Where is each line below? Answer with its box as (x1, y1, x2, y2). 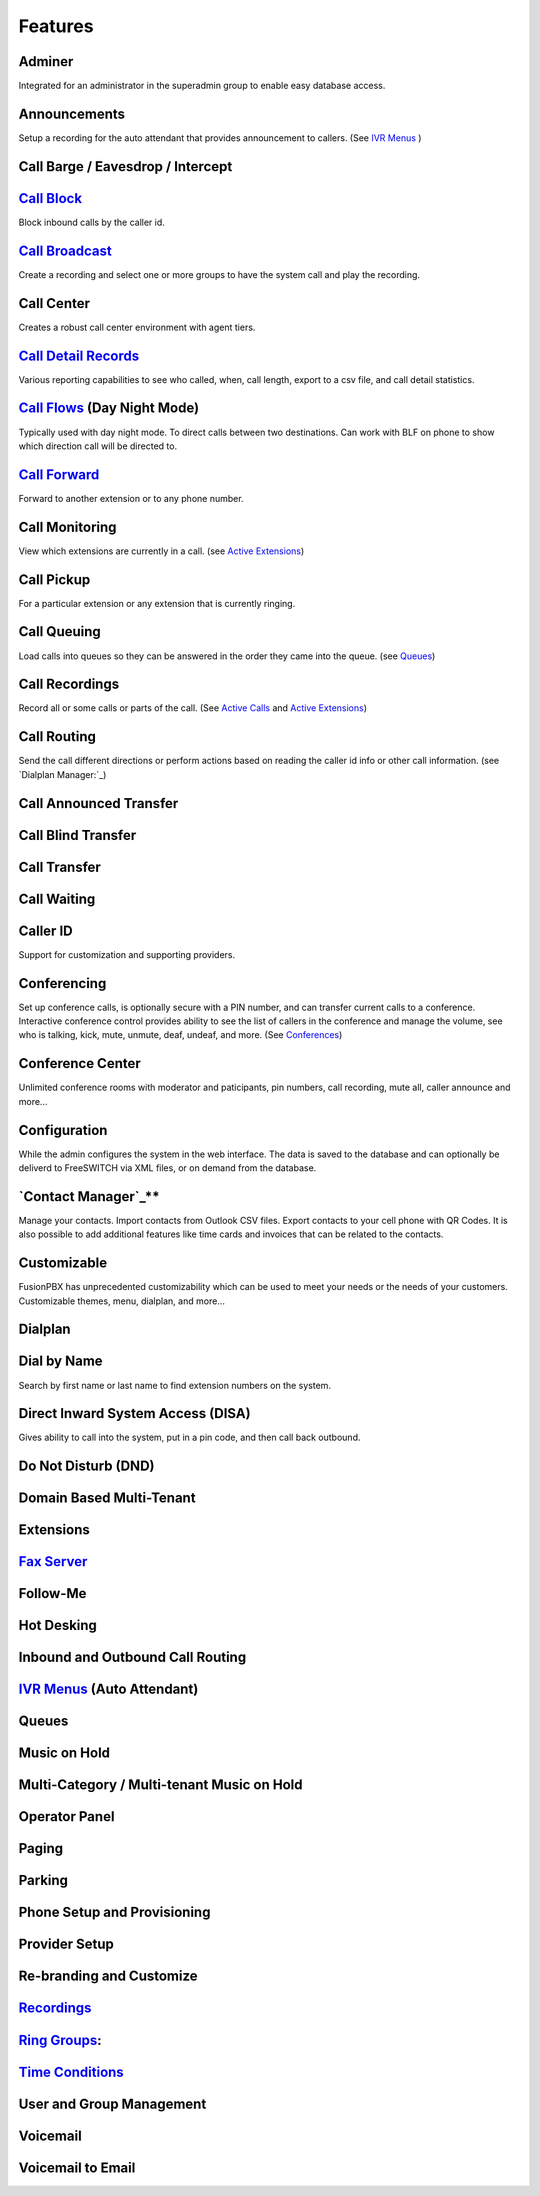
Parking (18, 1872, 69, 1889)
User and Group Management (18, 2095, 207, 2112)
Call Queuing (18, 623, 102, 640)
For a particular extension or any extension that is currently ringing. (18, 597, 296, 609)
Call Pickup (18, 571, 91, 588)
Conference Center (18, 1055, 142, 1072)
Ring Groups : (18, 2031, 102, 2049)
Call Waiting (18, 890, 96, 907)
